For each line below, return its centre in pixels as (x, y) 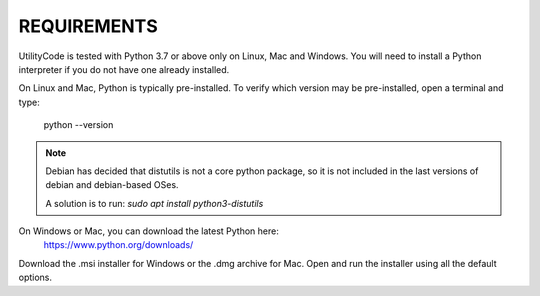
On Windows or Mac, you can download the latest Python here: (148, 231)
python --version (78, 125)
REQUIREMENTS (88, 26)
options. (35, 277)
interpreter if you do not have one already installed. (124, 69)
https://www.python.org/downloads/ (118, 245)
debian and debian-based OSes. (112, 185)
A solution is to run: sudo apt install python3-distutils (154, 203)
